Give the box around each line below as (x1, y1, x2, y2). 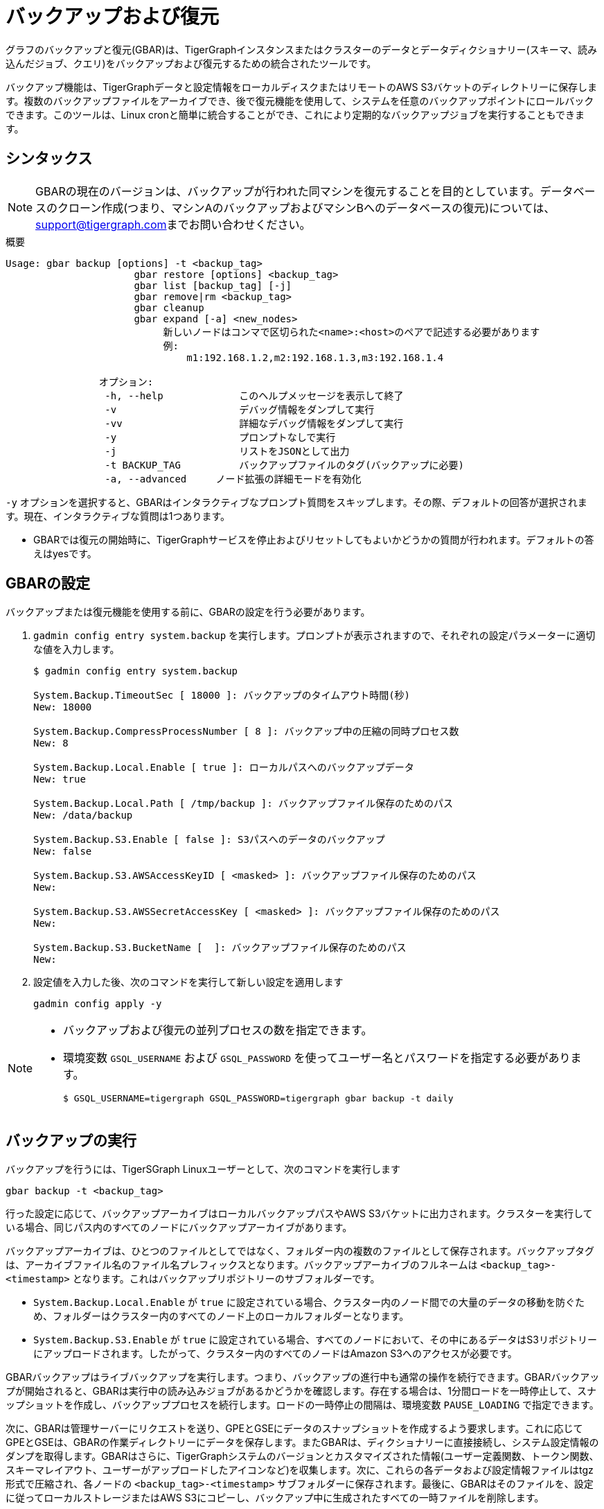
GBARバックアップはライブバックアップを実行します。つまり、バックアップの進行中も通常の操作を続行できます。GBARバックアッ (6, 1371, 600, 1384)
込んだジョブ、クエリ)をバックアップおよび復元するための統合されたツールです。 (6, 57, 377, 69)
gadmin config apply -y (33, 998, 162, 1010)
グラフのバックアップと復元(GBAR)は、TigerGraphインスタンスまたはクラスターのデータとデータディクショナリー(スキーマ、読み (6, 43, 597, 55)
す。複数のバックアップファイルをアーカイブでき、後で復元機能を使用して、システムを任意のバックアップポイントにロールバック (6, 94, 594, 107)
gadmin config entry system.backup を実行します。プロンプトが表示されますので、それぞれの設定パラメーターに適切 (33, 629, 596, 642)
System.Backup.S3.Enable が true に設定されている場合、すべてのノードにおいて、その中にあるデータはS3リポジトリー (33, 1334, 597, 1346)
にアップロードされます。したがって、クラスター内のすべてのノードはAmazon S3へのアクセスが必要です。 (33, 1347, 517, 1360)
